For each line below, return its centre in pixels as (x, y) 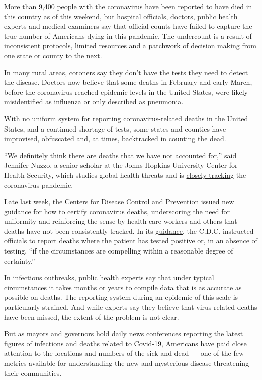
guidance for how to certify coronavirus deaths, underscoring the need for (117, 211)
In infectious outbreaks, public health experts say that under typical (109, 277)
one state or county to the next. (53, 55)
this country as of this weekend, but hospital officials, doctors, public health (121, 16)
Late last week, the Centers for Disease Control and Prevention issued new (119, 202)
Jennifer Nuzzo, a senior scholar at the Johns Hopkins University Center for (121, 165)
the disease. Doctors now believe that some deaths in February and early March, (128, 82)
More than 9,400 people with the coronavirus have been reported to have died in (128, 6)
